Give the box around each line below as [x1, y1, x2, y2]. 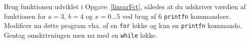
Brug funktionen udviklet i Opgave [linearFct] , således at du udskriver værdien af [4, 1, 246, 11]
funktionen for [4, 11, 46, 21]
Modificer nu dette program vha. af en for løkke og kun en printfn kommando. [4, 20, 242, 30]
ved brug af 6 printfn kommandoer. [122, 11, 231, 21]
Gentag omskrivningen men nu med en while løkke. [4, 29, 158, 40]
